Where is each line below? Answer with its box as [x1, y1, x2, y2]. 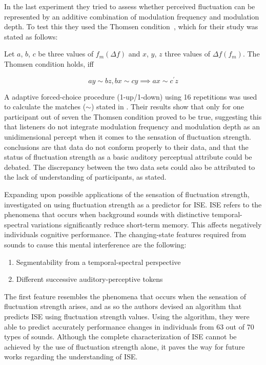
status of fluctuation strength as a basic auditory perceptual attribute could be [4, 151, 252, 162]
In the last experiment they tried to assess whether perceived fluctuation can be [4, 1, 255, 11]
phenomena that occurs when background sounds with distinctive [4, 209, 210, 220]
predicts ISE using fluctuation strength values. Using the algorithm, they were [4, 311, 250, 321]
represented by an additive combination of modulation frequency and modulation [4, 11, 259, 22]
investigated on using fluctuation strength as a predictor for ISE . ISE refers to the [4, 199, 262, 209]
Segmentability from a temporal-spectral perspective [16, 256, 181, 267]
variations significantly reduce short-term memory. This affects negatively [31, 219, 262, 229]
